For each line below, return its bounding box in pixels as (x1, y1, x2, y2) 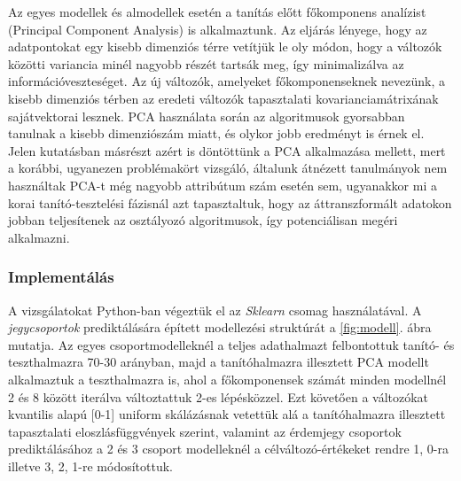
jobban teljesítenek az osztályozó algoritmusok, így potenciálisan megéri (8, 211, 398, 229)
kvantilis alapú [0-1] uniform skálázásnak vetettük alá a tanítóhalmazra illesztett (8, 405, 446, 423)
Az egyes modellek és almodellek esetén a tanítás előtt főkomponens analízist (8, 3, 426, 20)
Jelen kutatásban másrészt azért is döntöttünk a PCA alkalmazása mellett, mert (8, 141, 446, 159)
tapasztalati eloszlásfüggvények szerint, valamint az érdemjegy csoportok (8, 422, 402, 440)
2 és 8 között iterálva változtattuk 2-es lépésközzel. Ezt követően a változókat (8, 387, 429, 406)
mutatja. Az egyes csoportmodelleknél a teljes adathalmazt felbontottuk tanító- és (8, 335, 455, 353)
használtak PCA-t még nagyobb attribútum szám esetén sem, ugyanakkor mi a (8, 175, 437, 194)
